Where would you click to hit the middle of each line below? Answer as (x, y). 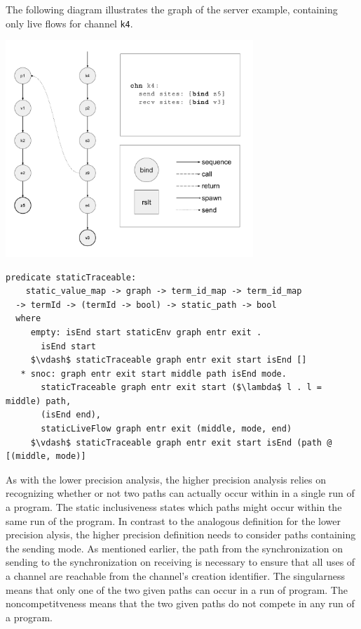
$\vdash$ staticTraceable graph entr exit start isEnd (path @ (181, 442)
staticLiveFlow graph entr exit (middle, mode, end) (166, 429)
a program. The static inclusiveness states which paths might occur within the (174, 507)
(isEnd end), (71, 415)
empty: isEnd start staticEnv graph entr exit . (146, 332)
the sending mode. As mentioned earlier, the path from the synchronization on (175, 548)
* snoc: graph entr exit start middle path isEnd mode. (154, 374)
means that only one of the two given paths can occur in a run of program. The (177, 589)
